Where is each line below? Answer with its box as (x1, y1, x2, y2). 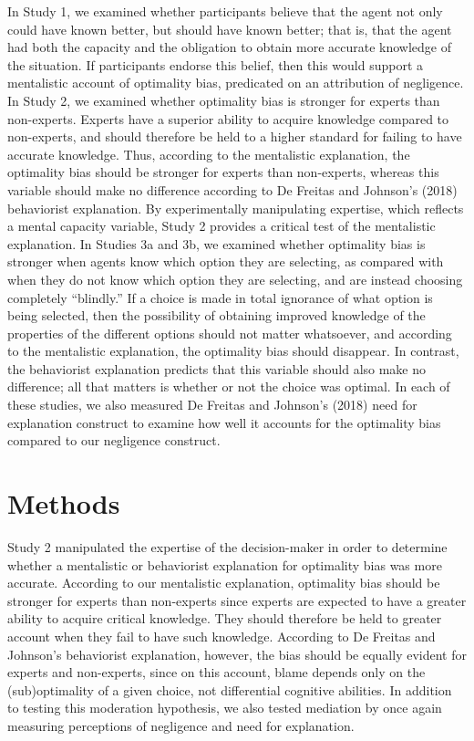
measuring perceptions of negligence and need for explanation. (7, 715, 355, 735)
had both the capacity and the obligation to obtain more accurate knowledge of (7, 37, 451, 57)
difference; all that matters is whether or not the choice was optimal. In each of (7, 377, 450, 396)
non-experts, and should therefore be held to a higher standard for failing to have (7, 127, 462, 146)
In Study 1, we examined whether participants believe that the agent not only (7, 2, 443, 20)
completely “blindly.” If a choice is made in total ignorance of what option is (7, 287, 433, 307)
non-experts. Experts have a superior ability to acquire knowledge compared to (7, 109, 449, 128)
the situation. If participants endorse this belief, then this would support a (7, 55, 424, 74)
